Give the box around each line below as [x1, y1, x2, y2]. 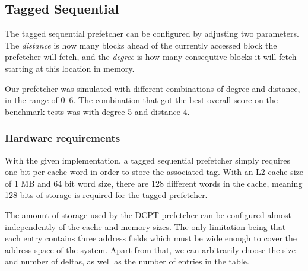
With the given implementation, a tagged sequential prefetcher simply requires [5, 154, 291, 166]
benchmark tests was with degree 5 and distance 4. [5, 105, 190, 117]
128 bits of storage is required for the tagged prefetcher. [5, 189, 208, 201]
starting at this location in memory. [5, 62, 135, 74]
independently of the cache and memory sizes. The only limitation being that [5, 220, 286, 232]
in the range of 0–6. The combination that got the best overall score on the [5, 94, 278, 106]
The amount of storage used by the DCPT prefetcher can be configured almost [5, 208, 291, 221]
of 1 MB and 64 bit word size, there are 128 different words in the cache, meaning [5, 177, 303, 189]
